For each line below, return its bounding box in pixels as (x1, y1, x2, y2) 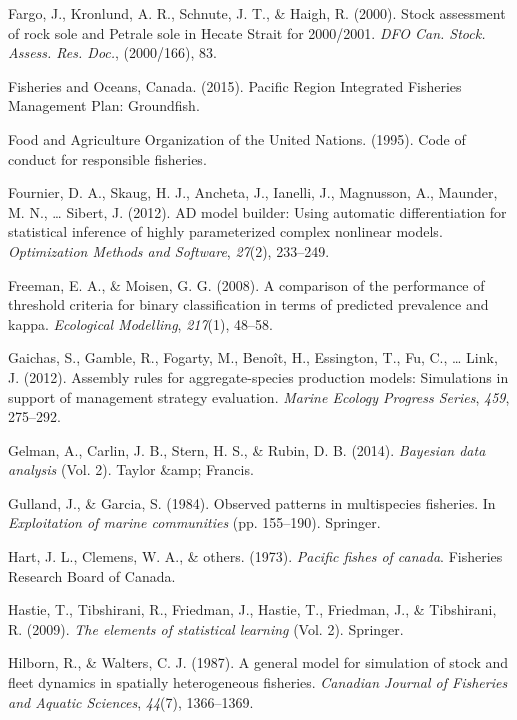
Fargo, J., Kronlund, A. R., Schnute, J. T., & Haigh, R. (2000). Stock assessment (8, 3, 506, 23)
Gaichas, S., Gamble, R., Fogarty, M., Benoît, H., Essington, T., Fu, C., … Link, (8, 347, 498, 368)
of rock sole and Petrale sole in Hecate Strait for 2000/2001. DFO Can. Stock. (8, 22, 486, 43)
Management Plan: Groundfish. (8, 95, 200, 116)
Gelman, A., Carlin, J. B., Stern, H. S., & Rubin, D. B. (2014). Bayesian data (8, 439, 486, 460)
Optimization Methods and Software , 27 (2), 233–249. (8, 240, 330, 261)
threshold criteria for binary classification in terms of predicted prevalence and (8, 294, 489, 315)
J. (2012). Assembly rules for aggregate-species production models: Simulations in (8, 366, 509, 387)
